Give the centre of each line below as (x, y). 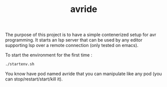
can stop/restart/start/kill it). (34, 79)
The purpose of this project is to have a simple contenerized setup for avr (81, 35)
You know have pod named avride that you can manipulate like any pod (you (83, 74)
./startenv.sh (20, 64)
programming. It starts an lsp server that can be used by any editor (74, 40)
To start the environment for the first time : (49, 55)
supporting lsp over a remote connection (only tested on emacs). (72, 45)
